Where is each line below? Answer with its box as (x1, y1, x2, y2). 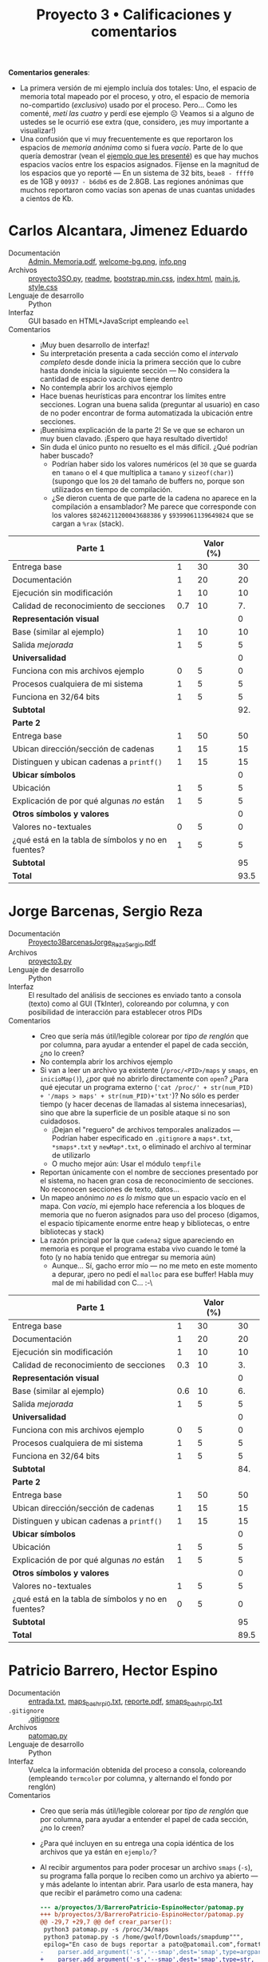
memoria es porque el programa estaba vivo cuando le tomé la (39, 1243, 246, 1253)
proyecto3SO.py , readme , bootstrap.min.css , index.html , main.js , (28, 274, 241, 283)
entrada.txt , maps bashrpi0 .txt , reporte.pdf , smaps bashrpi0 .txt (28, 1696, 223, 1708)
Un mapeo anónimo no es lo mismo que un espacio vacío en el (39, 1192, 246, 1202)
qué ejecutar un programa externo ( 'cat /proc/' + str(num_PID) (39, 1082, 254, 1091)
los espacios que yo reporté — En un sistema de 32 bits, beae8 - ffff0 (19, 168, 254, 178)
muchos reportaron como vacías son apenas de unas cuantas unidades (19, 186, 255, 195)
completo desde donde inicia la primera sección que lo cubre (39, 358, 242, 367)
